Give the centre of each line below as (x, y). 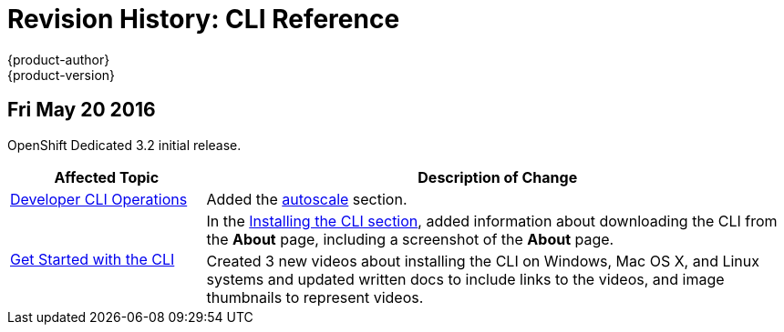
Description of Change (498, 177)
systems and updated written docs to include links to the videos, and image (465, 279)
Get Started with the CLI (93, 259)
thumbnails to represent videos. (315, 297)
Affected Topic (107, 177)
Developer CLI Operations (99, 199)
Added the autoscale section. (307, 199)
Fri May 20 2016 (82, 110)
